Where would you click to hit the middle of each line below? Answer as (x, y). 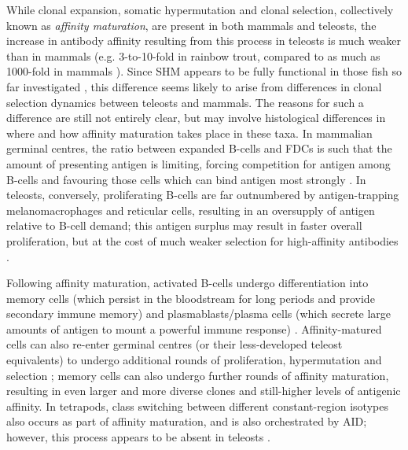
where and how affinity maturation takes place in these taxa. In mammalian (189, 133)
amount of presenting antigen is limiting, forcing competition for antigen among (198, 163)
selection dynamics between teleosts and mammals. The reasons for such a (185, 102)
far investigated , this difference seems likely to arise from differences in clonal (194, 86)
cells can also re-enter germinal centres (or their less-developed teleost (175, 344)
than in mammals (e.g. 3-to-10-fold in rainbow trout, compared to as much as (193, 55)
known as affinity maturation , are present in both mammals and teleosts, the (191, 25)
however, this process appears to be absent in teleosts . (138, 437)
